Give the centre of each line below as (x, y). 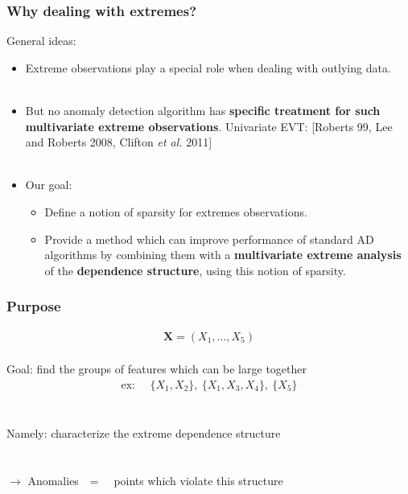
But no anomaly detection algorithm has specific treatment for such (203, 110)
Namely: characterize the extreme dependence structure (144, 433)
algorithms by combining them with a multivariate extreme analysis (223, 255)
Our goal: (49, 185)
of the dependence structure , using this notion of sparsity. (195, 270)
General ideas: (41, 41)
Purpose (34, 306)
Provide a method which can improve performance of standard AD (209, 239)
